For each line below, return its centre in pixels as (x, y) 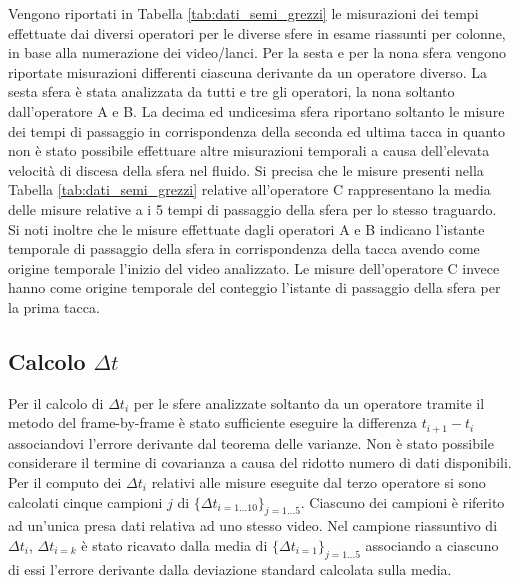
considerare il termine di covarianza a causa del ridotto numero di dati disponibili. (260, 462)
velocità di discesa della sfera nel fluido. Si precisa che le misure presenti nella (246, 169)
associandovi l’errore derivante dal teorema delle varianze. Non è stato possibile (251, 442)
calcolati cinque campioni (85, 501)
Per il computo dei (65, 481)
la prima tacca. (54, 306)
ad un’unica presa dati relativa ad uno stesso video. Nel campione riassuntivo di (253, 525)
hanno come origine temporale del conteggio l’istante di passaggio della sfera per (254, 287)
